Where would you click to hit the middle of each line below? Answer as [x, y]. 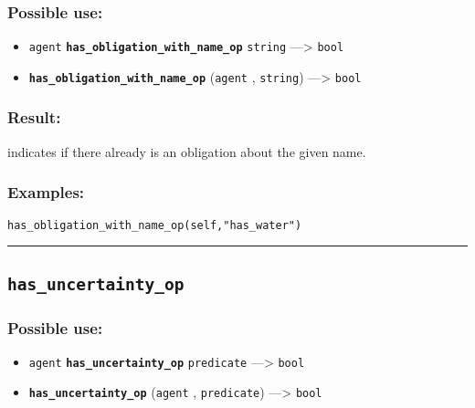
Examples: [46, 192]
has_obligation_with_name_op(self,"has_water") [155, 225]
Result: [34, 117]
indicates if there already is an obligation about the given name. [187, 151]
